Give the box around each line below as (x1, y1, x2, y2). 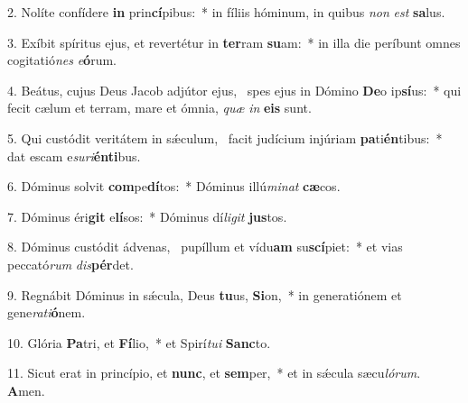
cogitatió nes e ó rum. (7, 50, 117, 69)
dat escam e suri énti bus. (7, 146, 141, 165)
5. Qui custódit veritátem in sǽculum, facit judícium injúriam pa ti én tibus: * (7, 128, 443, 147)
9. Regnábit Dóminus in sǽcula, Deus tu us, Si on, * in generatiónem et (7, 285, 402, 304)
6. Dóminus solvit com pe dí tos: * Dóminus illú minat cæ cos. (7, 177, 341, 196)
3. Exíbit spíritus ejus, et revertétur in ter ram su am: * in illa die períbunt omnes (7, 32, 461, 51)
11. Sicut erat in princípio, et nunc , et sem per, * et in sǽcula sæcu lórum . (7, 363, 421, 382)
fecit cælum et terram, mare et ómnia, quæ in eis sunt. (7, 98, 312, 117)
